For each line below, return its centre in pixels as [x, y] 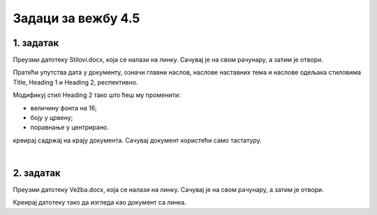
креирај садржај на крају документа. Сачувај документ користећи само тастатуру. [137, 140]
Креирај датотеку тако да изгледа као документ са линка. [99, 202]
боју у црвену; [52, 118]
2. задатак [37, 173]
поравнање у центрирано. [70, 127]
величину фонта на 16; [64, 107]
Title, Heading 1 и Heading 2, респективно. [75, 82]
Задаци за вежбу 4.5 [76, 18]
